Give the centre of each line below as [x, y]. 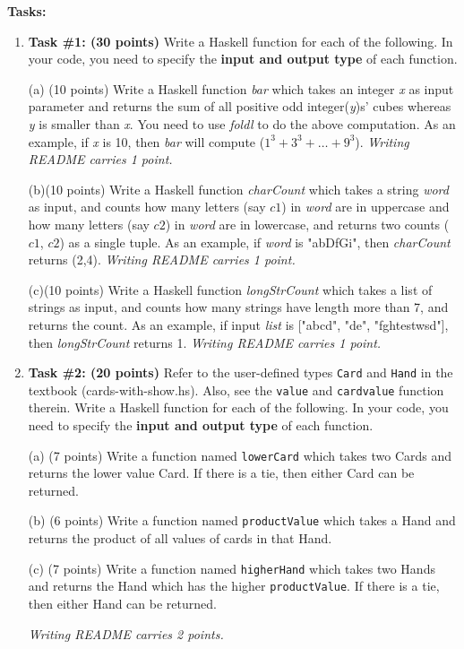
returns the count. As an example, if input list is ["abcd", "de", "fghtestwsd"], [238, 324]
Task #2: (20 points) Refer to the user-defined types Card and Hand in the [241, 372]
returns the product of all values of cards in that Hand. [180, 538]
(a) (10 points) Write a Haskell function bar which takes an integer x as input [241, 88]
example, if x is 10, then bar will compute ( [146, 141]
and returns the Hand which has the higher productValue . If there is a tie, [234, 586]
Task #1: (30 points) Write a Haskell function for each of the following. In [241, 41]
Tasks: [27, 11]
